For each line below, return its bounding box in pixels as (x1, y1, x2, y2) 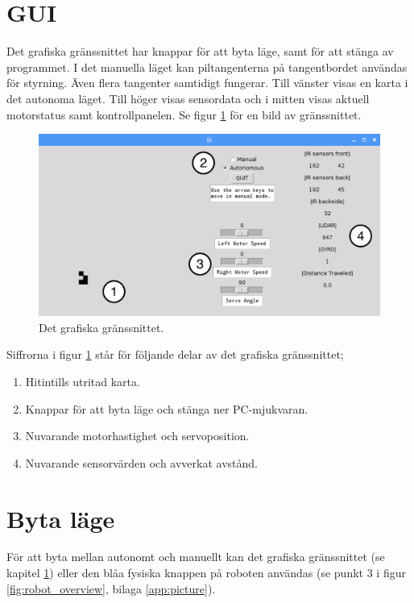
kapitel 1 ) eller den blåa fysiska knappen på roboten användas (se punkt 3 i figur (6, 564, 406, 581)
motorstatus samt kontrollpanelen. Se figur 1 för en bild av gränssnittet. (6, 106, 362, 123)
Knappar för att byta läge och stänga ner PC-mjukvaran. (25, 400, 308, 417)
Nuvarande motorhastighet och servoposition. (25, 427, 250, 444)
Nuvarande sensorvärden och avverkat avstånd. (25, 454, 258, 471)
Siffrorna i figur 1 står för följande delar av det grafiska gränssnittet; (6, 346, 344, 363)
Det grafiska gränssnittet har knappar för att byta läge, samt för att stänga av (6, 43, 394, 60)
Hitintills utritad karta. (25, 372, 140, 389)
